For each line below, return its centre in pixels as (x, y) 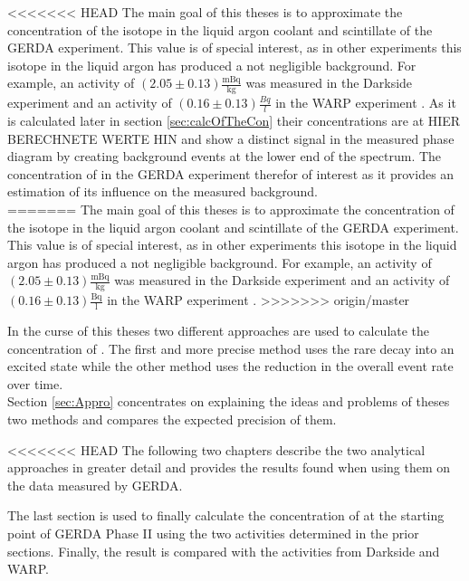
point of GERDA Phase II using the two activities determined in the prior (213, 533)
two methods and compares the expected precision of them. (172, 419)
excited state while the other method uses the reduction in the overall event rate (230, 366)
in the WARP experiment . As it (366, 103)
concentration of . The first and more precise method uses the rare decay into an (231, 348)
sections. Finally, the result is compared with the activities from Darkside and (224, 551)
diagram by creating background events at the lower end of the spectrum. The (225, 156)
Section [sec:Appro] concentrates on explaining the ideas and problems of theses (229, 401)
